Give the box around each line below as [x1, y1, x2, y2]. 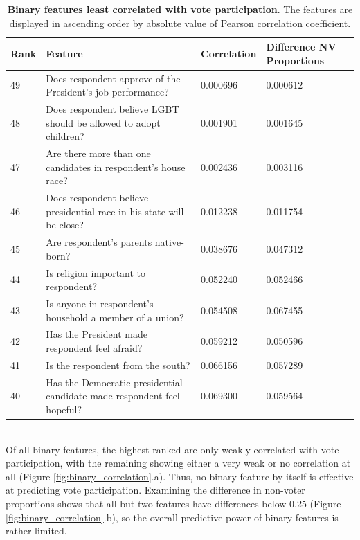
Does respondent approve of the [46, 71, 181, 85]
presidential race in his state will [46, 204, 184, 218]
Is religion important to [46, 265, 146, 280]
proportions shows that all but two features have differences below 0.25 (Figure [6, 496, 341, 510]
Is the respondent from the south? [46, 357, 190, 372]
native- [154, 235, 184, 249]
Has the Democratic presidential [46, 375, 183, 389]
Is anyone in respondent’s [46, 296, 154, 311]
